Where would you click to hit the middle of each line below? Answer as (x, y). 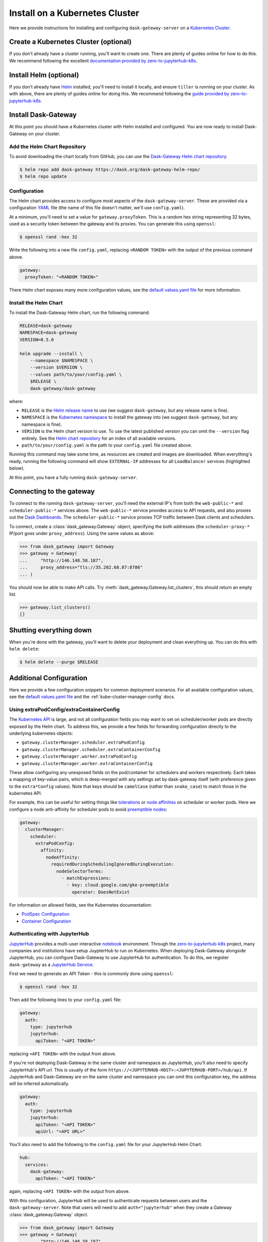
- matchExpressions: (86, 878)
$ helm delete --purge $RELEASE (59, 662)
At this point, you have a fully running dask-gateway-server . (73, 477)
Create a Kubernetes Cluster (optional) (70, 42)
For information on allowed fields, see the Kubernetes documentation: (81, 905)
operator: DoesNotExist (101, 892)
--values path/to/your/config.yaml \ (76, 374)
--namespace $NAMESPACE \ (62, 361)
